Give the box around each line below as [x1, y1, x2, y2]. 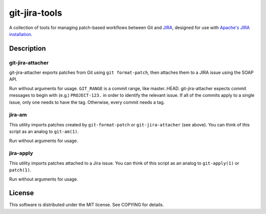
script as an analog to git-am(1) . [9, 128, 79, 135]
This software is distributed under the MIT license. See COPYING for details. [9, 202, 164, 208]
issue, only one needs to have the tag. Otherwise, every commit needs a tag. [9, 99, 165, 105]
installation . [9, 31, 33, 37]
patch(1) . [9, 167, 32, 173]
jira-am [9, 111, 27, 118]
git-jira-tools [9, 7, 63, 18]
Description [9, 44, 46, 53]
